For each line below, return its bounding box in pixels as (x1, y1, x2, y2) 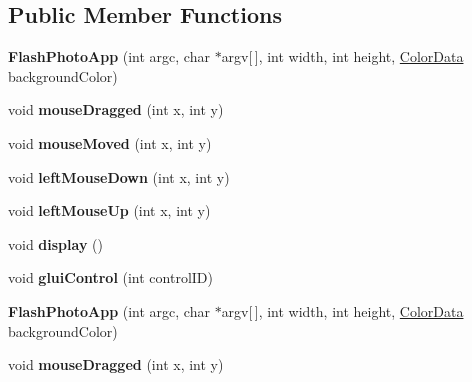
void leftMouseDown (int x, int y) (8, 166, 230, 187)
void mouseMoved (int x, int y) (8, 132, 212, 153)
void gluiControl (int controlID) (8, 267, 214, 288)
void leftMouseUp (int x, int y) (8, 200, 211, 221)
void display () (8, 233, 103, 254)
